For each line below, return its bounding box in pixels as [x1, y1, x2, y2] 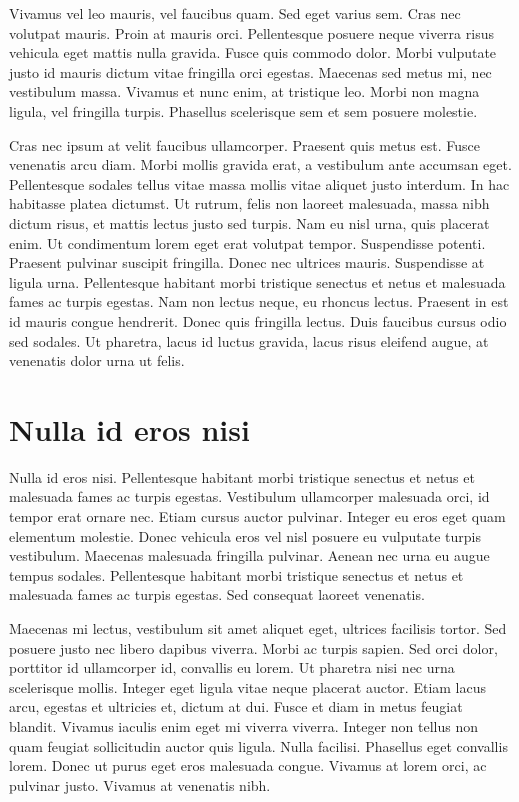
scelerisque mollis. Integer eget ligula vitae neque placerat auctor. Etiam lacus [9, 676, 487, 697]
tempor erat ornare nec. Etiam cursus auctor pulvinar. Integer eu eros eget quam [9, 506, 506, 526]
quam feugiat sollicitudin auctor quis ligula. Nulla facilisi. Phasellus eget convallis [9, 735, 508, 756]
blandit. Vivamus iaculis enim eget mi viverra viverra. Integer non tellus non [9, 715, 479, 736]
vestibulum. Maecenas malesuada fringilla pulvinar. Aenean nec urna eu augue [9, 545, 490, 566]
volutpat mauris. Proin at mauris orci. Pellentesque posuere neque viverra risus [9, 22, 494, 43]
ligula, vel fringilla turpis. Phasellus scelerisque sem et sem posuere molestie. [9, 100, 478, 121]
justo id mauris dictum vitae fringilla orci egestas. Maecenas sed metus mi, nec [9, 61, 492, 82]
